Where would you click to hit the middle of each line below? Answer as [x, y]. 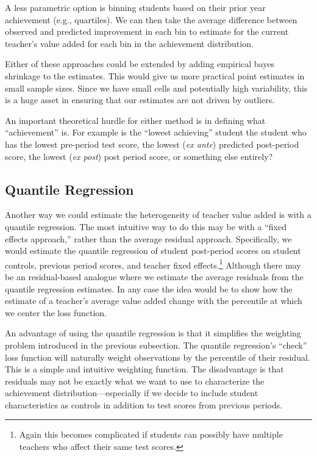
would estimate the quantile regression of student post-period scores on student [153, 251]
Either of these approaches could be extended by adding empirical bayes [140, 64]
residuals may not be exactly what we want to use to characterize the [135, 381]
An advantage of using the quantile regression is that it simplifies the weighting [153, 333]
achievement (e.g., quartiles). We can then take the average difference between [151, 19]
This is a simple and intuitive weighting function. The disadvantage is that [144, 369]
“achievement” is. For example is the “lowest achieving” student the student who [156, 132]
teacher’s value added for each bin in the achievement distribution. [129, 43]
